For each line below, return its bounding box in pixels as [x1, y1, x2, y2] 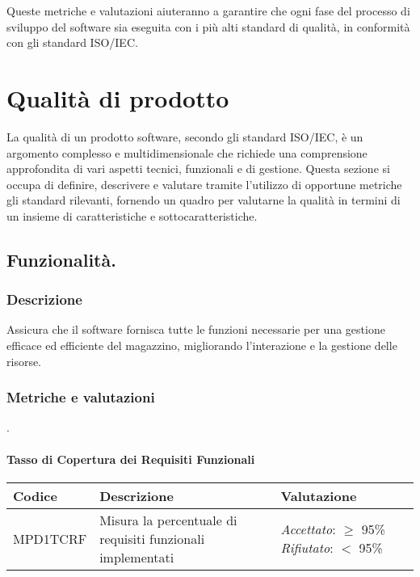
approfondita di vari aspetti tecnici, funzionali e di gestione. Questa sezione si [6, 160, 390, 177]
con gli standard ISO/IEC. [6, 34, 138, 51]
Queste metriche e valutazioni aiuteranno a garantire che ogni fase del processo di [6, 2, 410, 19]
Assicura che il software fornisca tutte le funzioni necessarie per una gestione [6, 321, 385, 338]
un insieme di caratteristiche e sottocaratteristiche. [6, 207, 258, 224]
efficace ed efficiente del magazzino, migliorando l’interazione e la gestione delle [6, 337, 397, 354]
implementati [99, 547, 174, 566]
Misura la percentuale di [99, 510, 237, 529]
